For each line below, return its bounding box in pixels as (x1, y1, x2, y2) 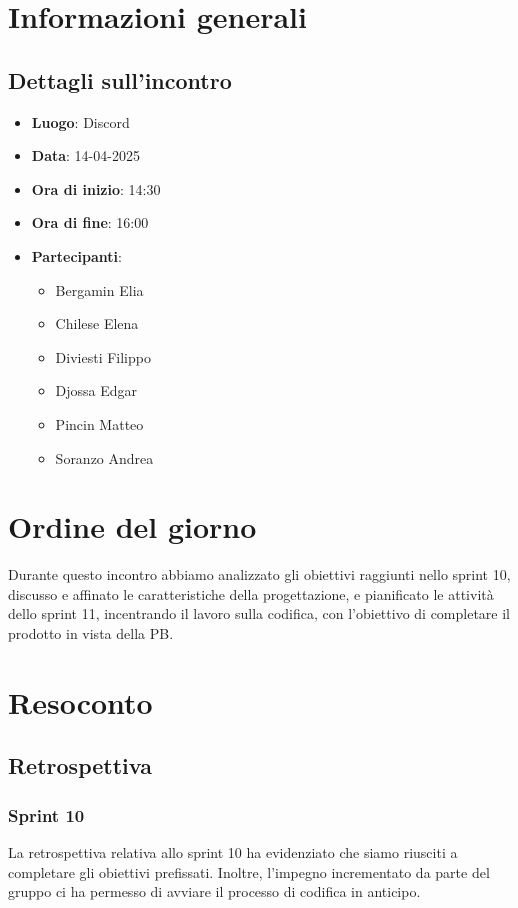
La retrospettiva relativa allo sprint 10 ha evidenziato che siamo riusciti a (8, 841, 458, 862)
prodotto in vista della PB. (8, 623, 174, 644)
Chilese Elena (55, 313, 139, 334)
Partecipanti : (31, 245, 122, 266)
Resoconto (8, 681, 153, 722)
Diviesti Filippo (55, 346, 151, 367)
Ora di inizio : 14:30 (31, 178, 161, 199)
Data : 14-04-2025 (31, 145, 140, 166)
